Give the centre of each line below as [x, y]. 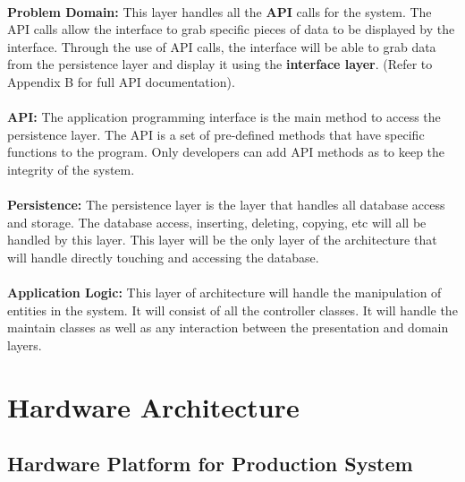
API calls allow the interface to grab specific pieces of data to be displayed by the [231, 29]
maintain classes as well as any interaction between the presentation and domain [228, 327]
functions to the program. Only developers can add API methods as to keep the [226, 152]
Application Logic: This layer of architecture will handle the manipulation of [224, 293]
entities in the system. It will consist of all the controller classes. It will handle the [232, 310]
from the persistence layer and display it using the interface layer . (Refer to [220, 64]
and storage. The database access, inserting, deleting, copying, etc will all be [217, 222]
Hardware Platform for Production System [210, 464]
